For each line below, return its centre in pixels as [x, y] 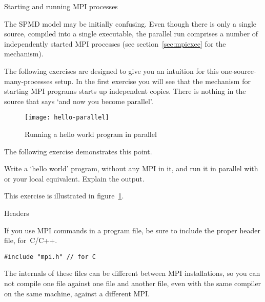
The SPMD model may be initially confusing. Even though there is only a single [130, 23]
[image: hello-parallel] [67, 118]
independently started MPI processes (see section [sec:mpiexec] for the [115, 43]
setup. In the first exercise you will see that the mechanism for [152, 81]
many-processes [28, 81]
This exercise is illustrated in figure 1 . [64, 196]
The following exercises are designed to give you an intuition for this [111, 71]
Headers [17, 213]
